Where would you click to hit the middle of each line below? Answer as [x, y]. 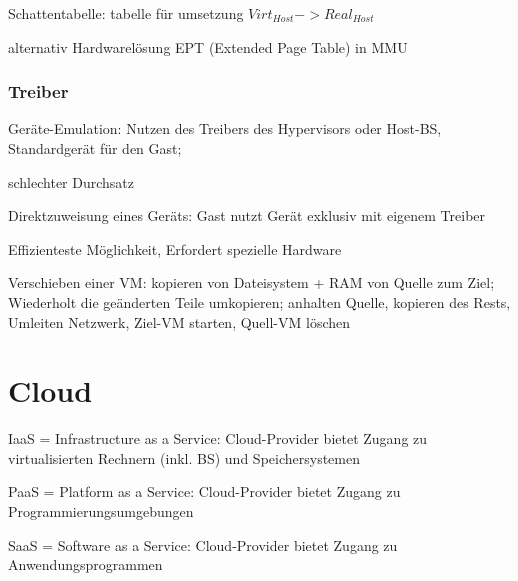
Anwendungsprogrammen [85, 564]
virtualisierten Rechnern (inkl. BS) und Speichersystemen [184, 457]
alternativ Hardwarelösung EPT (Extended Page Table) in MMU [208, 46]
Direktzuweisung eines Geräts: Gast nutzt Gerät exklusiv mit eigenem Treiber [247, 215]
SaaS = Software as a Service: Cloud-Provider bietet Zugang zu [203, 544]
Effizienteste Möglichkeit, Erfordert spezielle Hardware [175, 248]
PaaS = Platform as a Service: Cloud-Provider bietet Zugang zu [204, 491]
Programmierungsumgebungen [101, 511]
